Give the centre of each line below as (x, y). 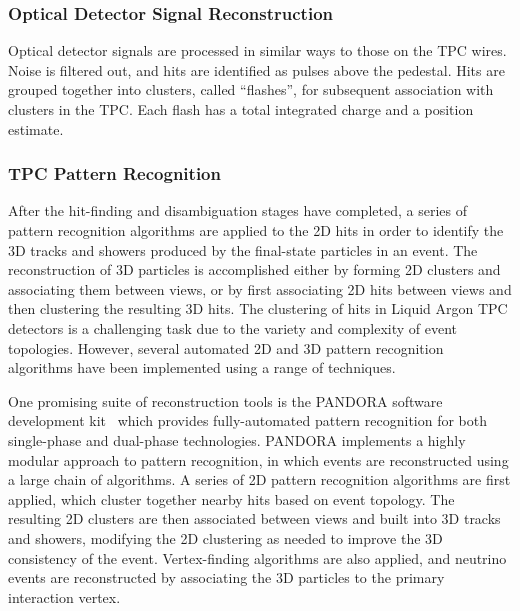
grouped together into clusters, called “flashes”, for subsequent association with (251, 89)
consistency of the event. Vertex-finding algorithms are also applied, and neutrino (257, 557)
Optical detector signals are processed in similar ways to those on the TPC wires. (257, 50)
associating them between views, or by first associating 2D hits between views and (260, 288)
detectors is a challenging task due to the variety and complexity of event (233, 327)
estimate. (36, 128)
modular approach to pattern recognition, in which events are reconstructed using (258, 459)
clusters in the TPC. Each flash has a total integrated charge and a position (241, 109)
